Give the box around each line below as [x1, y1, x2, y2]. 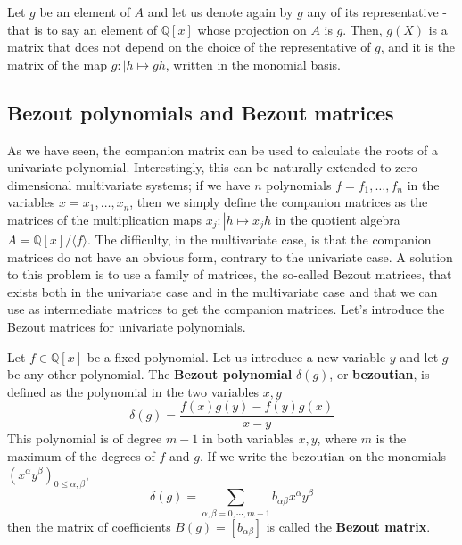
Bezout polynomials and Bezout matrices [7, 98, 394, 126]
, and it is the [380, 37, 456, 56]
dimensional [7, 175, 72, 194]
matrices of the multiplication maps [7, 210, 202, 228]
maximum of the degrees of [7, 446, 155, 465]
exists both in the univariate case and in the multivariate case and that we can [7, 282, 438, 301]
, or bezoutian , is [329, 365, 430, 384]
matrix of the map [7, 54, 108, 73]
